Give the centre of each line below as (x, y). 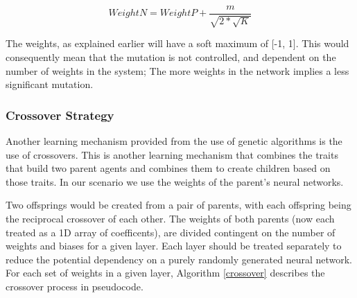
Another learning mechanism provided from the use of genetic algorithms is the (174, 141)
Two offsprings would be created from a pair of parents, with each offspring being (178, 205)
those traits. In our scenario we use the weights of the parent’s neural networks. (175, 181)
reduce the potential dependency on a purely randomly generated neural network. (179, 259)
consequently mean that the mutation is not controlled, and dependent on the (171, 57)
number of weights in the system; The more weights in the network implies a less (177, 70)
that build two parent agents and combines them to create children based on (168, 168)
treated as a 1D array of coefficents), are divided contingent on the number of (171, 232)
